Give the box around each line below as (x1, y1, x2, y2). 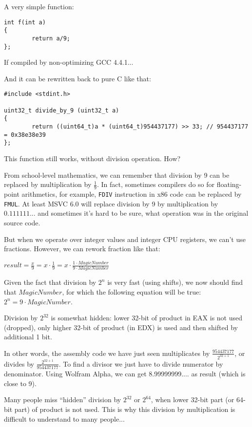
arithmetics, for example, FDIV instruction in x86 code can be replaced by (21, 189, 242, 199)
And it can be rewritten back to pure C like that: (4, 73, 151, 83)
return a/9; (32, 35, 71, 42)
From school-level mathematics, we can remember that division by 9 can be (4, 169, 230, 180)
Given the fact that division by (4, 277, 97, 287)
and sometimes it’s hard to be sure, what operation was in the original (38, 208, 249, 218)
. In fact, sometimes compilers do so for (97, 179, 214, 189)
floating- (216, 179, 242, 189)
